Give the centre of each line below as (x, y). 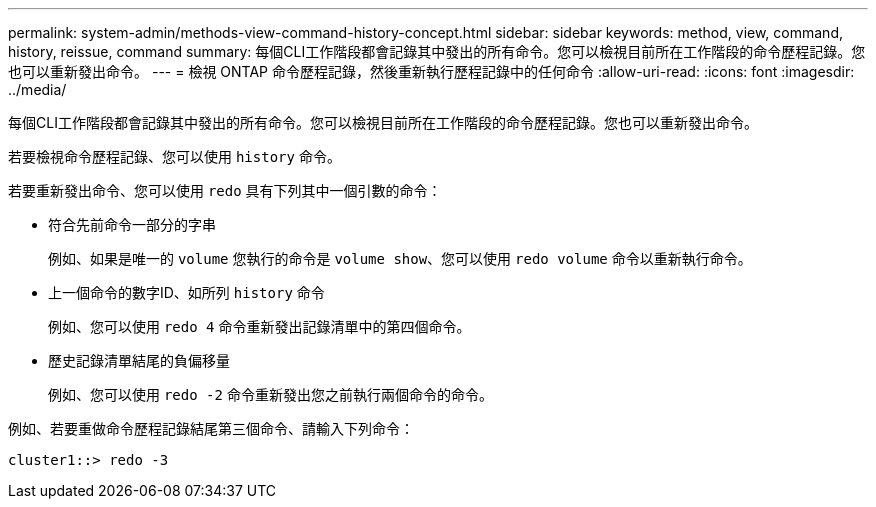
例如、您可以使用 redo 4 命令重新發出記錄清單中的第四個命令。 (259, 326)
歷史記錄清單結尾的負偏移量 (139, 360)
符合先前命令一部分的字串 (132, 224)
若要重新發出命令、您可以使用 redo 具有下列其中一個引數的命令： (225, 190)
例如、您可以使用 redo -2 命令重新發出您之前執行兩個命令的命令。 (270, 394)
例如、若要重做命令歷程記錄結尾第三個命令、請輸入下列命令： (211, 428)
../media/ (37, 89)
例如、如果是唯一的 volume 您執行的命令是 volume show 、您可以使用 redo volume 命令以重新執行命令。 (400, 258)
